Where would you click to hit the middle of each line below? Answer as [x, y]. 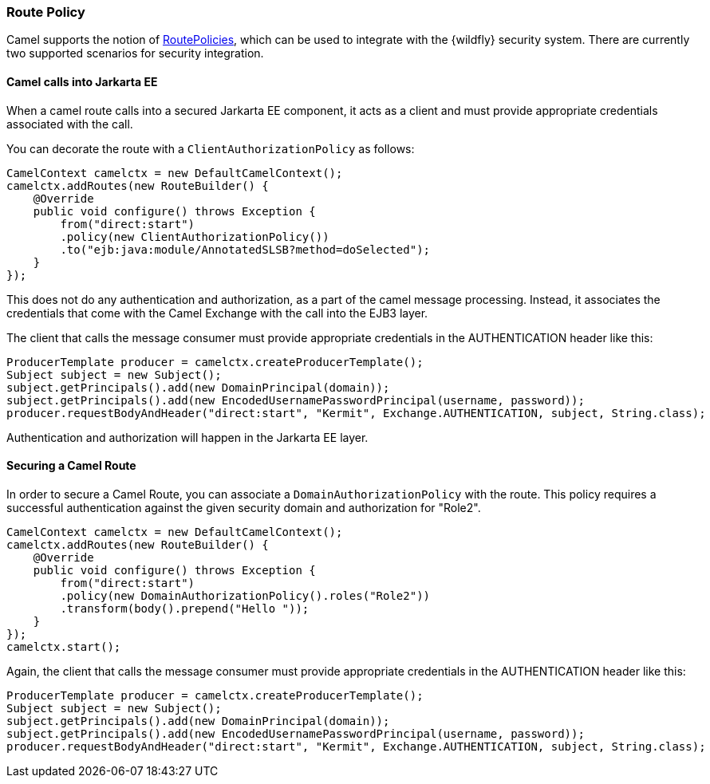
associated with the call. [70, 124]
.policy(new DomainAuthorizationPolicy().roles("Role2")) [245, 595]
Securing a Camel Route [71, 466]
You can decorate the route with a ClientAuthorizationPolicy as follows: [211, 148]
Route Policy [46, 12]
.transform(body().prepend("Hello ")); [185, 608]
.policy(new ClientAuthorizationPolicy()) [195, 236]
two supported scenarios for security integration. [135, 53]
